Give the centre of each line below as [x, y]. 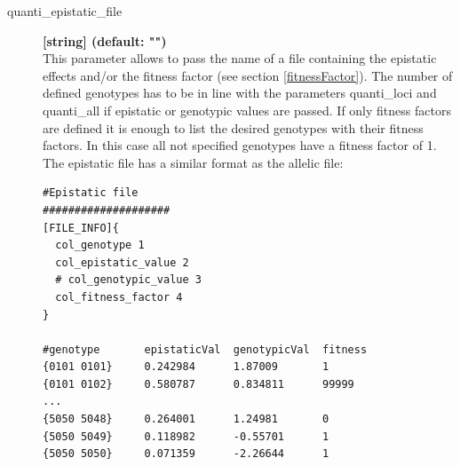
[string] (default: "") [105, 40]
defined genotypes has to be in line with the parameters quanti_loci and [240, 93]
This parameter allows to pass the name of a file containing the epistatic [240, 58]
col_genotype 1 [100, 245]
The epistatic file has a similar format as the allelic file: [193, 162]
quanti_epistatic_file [65, 11]
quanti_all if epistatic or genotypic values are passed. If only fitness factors [247, 110]
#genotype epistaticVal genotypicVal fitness [205, 349]
